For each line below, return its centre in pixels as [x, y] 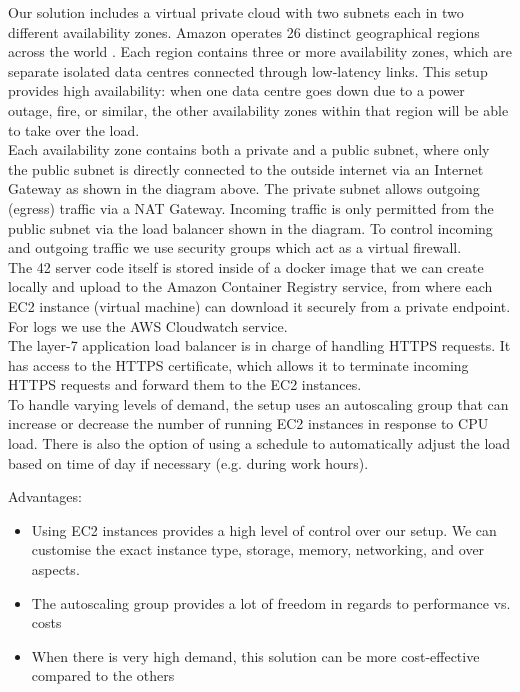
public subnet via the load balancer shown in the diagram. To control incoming [250, 227]
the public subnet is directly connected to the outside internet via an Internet [246, 168]
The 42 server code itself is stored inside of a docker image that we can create [246, 266]
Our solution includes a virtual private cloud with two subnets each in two [236, 12]
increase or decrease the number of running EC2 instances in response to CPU [248, 423]
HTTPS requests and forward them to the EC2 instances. [185, 384]
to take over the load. [74, 129]
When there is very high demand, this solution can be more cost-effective [255, 655]
